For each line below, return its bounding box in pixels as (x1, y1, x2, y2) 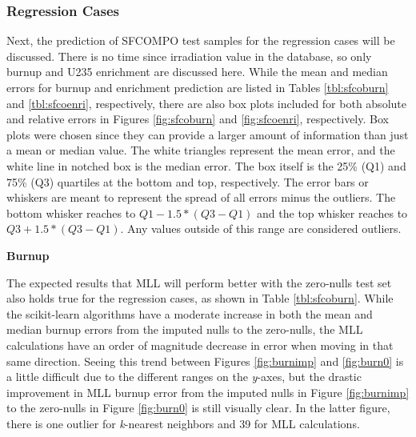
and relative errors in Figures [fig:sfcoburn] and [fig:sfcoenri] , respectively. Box (6, 110, 389, 127)
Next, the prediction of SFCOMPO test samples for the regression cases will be (6, 32, 395, 49)
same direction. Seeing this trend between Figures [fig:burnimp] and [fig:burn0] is (6, 352, 404, 369)
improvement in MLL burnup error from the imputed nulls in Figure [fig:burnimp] (6, 383, 410, 400)
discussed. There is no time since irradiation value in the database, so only (6, 47, 372, 64)
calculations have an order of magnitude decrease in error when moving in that (6, 336, 394, 353)
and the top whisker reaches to (257, 204, 408, 221)
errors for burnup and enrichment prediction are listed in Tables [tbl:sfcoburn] (6, 79, 389, 95)
